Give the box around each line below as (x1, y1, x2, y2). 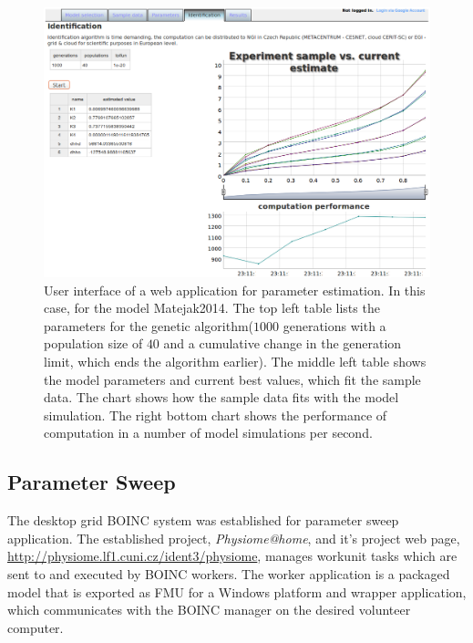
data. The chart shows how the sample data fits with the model (44, 388, 399, 407)
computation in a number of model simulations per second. (44, 423, 373, 442)
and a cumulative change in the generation (163, 334, 402, 353)
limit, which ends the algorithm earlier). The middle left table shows (44, 352, 427, 371)
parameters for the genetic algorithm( (44, 316, 254, 335)
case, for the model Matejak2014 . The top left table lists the (44, 298, 380, 317)
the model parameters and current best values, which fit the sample (44, 369, 421, 389)
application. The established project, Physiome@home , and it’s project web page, (7, 528, 460, 547)
